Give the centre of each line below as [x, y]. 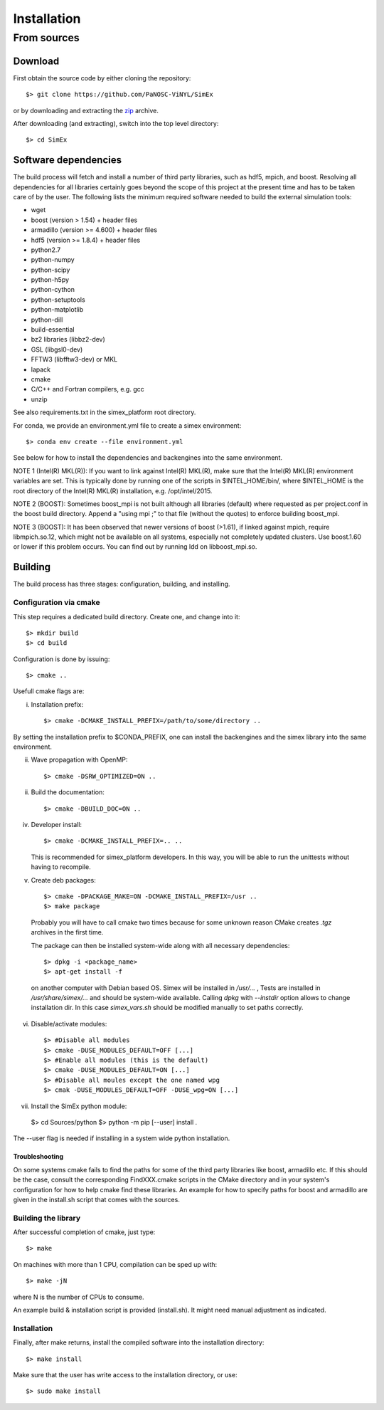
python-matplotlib [57, 310]
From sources [46, 38]
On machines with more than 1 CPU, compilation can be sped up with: [115, 1264]
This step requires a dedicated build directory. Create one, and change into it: [127, 616]
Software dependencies [68, 160]
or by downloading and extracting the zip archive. [86, 110]
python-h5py [50, 280]
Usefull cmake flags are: [49, 691]
